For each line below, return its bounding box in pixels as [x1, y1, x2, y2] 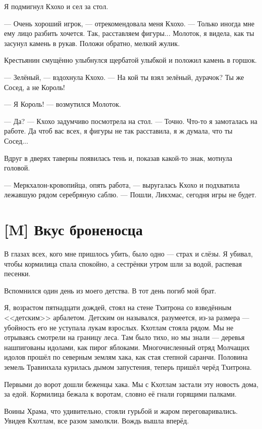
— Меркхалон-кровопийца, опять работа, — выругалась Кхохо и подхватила [4, 179, 240, 190]
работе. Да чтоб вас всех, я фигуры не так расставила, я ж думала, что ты [4, 125, 233, 136]
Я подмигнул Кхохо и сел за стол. [4, 1, 109, 11]
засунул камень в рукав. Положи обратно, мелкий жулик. [4, 37, 180, 48]
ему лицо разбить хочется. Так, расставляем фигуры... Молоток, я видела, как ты [4, 28, 254, 38]
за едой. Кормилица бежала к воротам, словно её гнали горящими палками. [4, 389, 237, 399]
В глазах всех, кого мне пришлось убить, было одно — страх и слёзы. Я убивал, [4, 248, 253, 259]
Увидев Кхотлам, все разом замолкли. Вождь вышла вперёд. [4, 415, 189, 426]
